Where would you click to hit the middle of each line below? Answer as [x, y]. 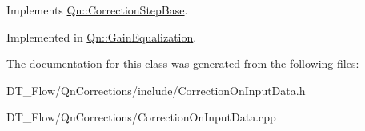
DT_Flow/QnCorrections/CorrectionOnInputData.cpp [141, 117]
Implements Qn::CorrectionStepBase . [97, 10]
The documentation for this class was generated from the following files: [183, 64]
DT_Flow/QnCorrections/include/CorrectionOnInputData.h [156, 90]
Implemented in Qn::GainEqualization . [102, 36]
